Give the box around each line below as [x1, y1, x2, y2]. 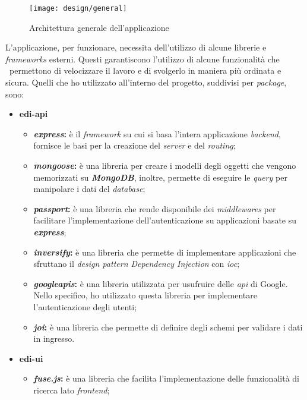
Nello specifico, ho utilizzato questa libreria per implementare [33, 289, 257, 301]
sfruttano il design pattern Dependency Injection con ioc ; [33, 257, 240, 270]
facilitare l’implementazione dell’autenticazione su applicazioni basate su [33, 214, 297, 226]
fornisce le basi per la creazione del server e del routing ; [33, 139, 236, 152]
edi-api [19, 108, 48, 120]
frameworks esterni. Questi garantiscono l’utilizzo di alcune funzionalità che [5, 52, 280, 65]
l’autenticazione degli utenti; [33, 300, 137, 313]
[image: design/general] [29, 4, 127, 12]
